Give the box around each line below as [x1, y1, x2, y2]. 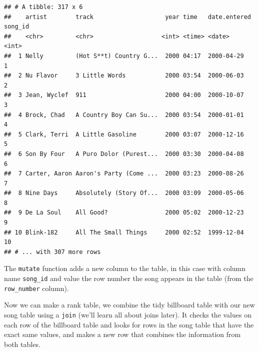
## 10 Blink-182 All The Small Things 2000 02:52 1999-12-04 [4, 228, 244, 236]
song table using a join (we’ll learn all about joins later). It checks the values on [4, 309, 251, 319]
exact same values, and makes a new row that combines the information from [4, 329, 241, 339]
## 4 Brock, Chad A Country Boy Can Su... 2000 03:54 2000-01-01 [4, 111, 244, 118]
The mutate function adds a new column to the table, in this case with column [4, 263, 246, 273]
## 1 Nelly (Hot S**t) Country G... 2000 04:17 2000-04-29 [4, 52, 244, 59]
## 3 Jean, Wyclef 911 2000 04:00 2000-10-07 [4, 91, 244, 99]
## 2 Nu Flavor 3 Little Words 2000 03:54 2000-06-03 [4, 72, 244, 79]
